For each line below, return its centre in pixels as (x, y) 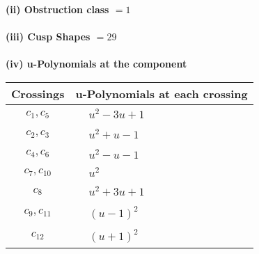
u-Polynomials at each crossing (162, 93)
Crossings (38, 93)
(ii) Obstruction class (57, 9)
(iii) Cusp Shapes (48, 37)
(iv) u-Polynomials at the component (96, 64)
